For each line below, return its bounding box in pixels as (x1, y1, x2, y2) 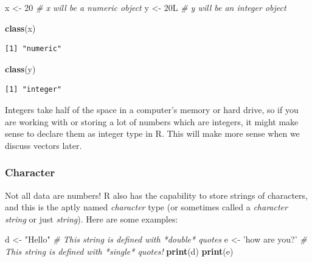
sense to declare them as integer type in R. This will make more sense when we (5, 127, 300, 140)
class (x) (5, 21, 36, 34)
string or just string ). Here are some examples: (5, 212, 178, 225)
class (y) (5, 62, 36, 75)
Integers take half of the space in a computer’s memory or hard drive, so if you (5, 103, 299, 115)
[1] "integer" (5, 85, 62, 94)
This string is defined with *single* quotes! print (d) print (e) (5, 244, 234, 257)
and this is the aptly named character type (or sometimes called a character (5, 201, 288, 213)
